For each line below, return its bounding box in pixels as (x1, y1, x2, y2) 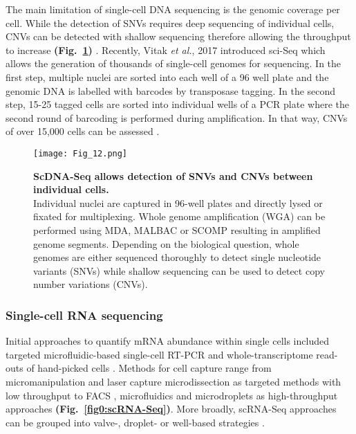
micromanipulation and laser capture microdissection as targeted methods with (6, 374, 341, 388)
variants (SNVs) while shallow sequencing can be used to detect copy (33, 263, 325, 278)
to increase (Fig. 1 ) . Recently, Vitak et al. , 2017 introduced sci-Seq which (6, 42, 326, 57)
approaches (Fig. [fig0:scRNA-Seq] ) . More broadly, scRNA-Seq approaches (6, 401, 337, 416)
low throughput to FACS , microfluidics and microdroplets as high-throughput (6, 388, 338, 402)
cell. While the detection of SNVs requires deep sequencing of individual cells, (6, 15, 335, 30)
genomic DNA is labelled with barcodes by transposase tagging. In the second (6, 83, 336, 98)
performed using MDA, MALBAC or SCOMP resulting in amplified (33, 222, 321, 237)
